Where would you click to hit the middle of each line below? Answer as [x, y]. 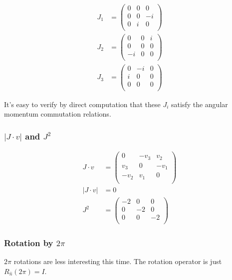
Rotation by [29, 242]
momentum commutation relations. [58, 114]
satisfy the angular [200, 104]
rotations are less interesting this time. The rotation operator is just [118, 261]
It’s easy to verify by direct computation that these [82, 104]
